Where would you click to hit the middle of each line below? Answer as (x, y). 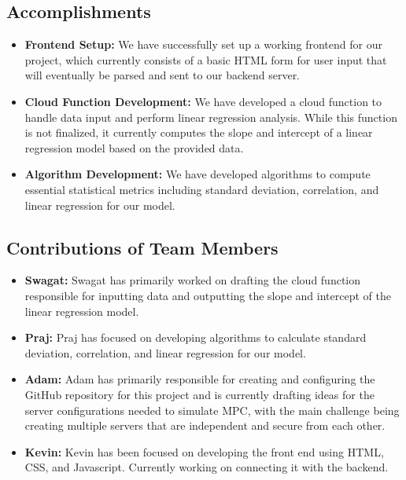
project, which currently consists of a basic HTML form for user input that (206, 59)
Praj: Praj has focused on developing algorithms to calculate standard (196, 337)
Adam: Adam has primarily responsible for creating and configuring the (200, 379)
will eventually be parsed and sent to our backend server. (162, 75)
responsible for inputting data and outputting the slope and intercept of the (208, 295)
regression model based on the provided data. (134, 147)
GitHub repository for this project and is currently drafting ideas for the (199, 394)
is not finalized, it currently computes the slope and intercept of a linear (199, 132)
